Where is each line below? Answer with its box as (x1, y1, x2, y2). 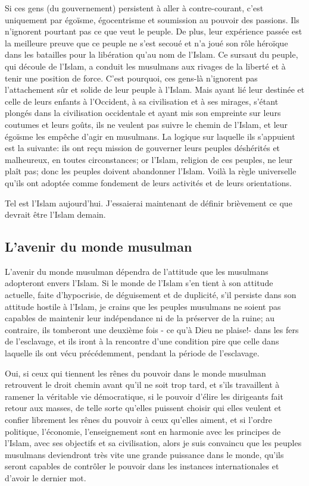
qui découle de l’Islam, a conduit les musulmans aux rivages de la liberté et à (5, 59, 286, 72)
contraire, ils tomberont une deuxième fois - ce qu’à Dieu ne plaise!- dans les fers (5, 323, 299, 336)
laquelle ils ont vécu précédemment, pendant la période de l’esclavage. (5, 347, 260, 359)
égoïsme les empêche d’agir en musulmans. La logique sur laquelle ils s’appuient (5, 130, 295, 142)
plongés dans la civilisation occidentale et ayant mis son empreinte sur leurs (5, 106, 281, 119)
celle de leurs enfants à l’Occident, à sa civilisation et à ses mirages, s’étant (5, 95, 279, 107)
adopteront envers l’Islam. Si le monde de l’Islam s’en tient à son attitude (5, 277, 273, 289)
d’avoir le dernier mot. (5, 471, 86, 484)
